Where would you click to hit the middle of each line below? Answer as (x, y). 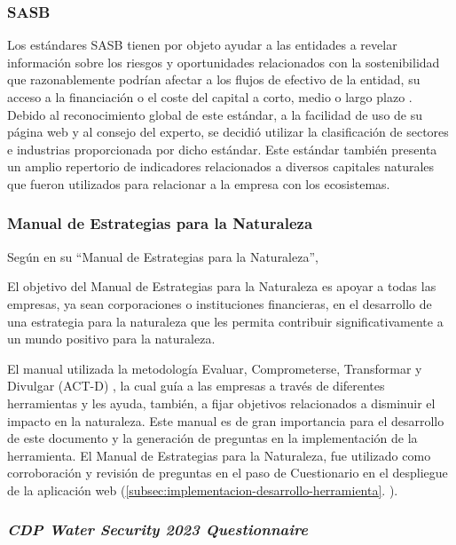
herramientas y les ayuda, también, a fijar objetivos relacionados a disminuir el (221, 403)
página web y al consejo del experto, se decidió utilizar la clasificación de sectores (228, 132)
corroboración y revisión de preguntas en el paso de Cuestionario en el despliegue (228, 473)
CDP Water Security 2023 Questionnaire (157, 529)
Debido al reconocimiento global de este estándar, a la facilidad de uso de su (215, 114)
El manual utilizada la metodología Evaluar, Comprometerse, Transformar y (215, 368)
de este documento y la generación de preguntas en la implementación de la (212, 438)
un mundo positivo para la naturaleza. (111, 339)
